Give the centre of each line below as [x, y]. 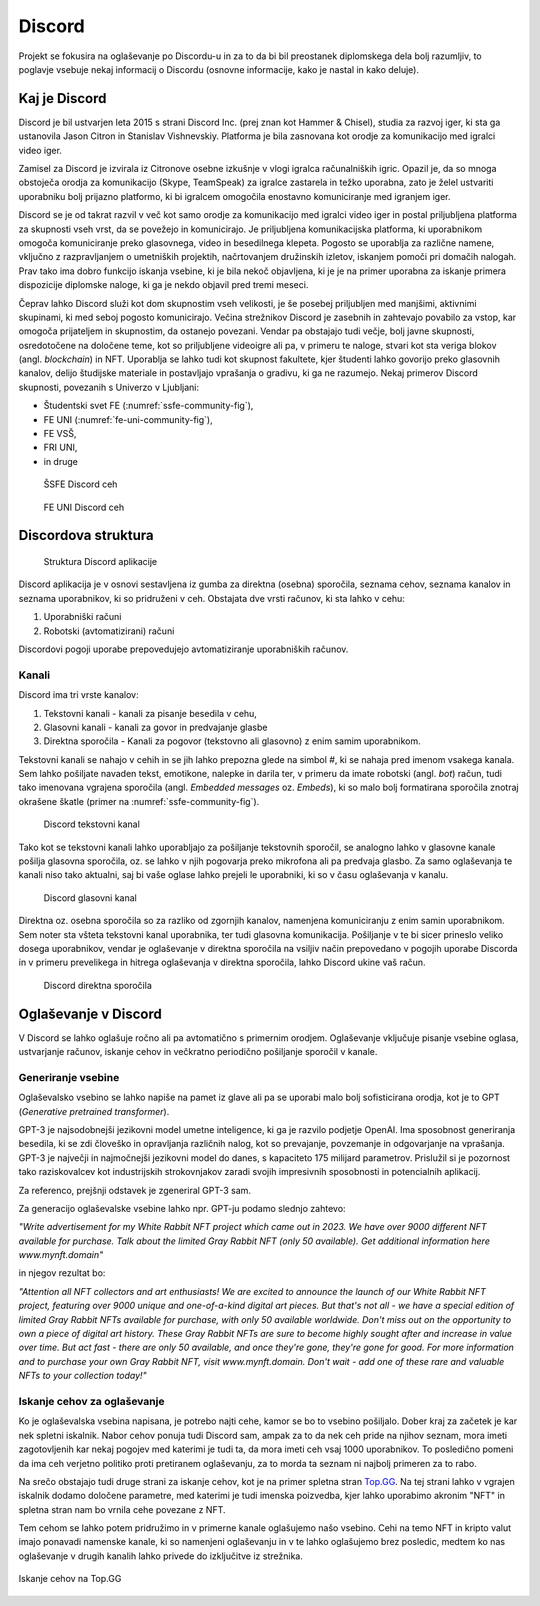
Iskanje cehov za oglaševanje [91, 1401]
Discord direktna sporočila [97, 985]
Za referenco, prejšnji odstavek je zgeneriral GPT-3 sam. [135, 1190]
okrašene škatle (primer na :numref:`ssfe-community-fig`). [139, 801]
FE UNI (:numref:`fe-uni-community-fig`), [128, 419]
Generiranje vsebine [69, 1077]
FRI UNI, [60, 447]
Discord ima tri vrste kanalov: [78, 695]
